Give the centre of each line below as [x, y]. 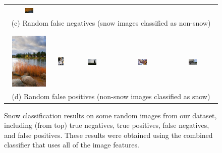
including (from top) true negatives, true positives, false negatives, [107, 125]
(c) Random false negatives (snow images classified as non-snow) [111, 22]
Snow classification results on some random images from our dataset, [110, 115]
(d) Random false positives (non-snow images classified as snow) [111, 96]
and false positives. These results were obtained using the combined [108, 135]
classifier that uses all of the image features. [72, 145]
